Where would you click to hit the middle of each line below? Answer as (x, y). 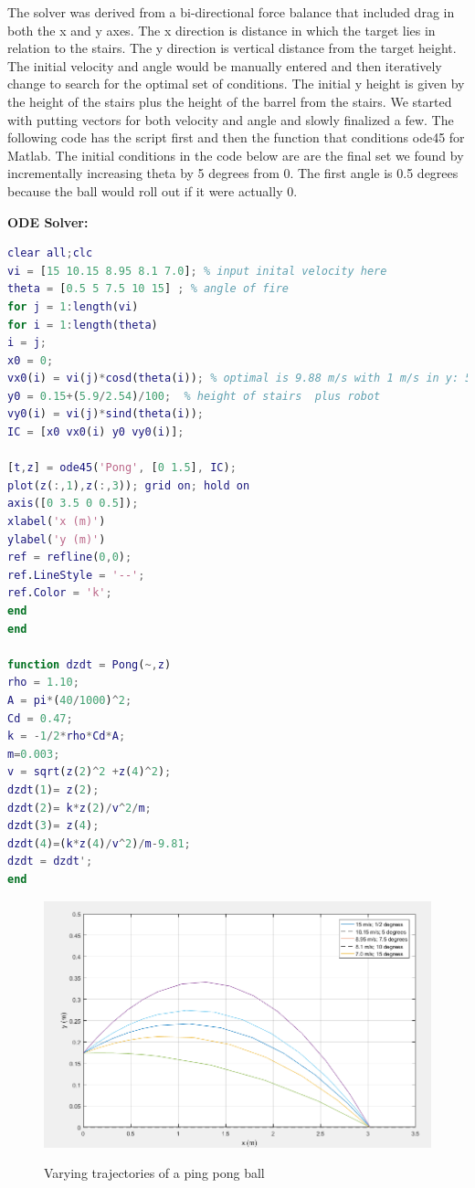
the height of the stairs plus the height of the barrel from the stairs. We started (230, 101)
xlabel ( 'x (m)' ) (57, 522)
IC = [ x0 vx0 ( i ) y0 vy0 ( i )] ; (96, 432)
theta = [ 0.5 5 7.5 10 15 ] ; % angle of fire (148, 289)
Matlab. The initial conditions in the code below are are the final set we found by (236, 155)
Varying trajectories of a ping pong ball (154, 1173)
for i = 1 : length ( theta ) (83, 325)
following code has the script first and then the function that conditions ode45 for (236, 137)
